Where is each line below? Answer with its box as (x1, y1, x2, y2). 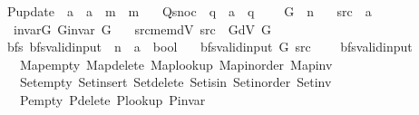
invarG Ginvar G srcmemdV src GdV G (13, 19, 271, 38)
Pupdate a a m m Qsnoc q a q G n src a (6, 2, 372, 20)
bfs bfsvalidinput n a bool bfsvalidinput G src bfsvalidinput (6, 37, 413, 56)
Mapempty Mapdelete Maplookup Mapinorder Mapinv (19, 54, 333, 73)
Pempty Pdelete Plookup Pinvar (19, 90, 206, 109)
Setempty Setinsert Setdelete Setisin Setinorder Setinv (19, 72, 332, 91)
